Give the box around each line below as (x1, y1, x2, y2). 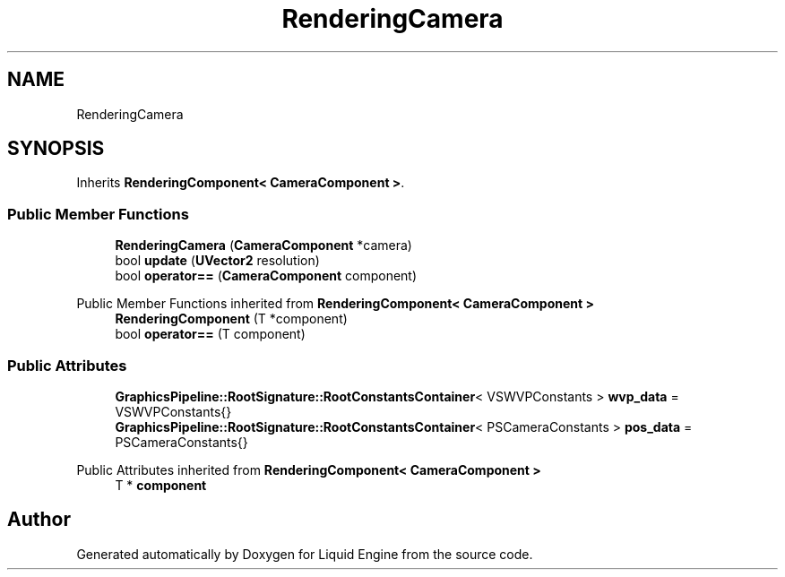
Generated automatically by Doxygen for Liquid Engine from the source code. (76, 546, 533, 562)
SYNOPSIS (7, 137, 105, 160)
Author (7, 508, 71, 531)
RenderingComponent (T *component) (115, 311, 348, 327)
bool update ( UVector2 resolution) (115, 253, 320, 269)
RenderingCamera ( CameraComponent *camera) (115, 237, 412, 254)
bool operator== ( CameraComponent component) (115, 268, 418, 284)
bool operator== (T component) (115, 326, 306, 342)
